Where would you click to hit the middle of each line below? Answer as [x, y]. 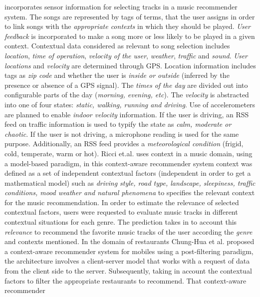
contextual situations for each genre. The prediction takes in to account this [121, 222]
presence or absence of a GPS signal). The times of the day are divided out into [126, 85]
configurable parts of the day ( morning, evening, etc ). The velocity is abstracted [127, 95]
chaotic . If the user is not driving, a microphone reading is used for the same [122, 134]
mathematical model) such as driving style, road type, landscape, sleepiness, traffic [130, 182]
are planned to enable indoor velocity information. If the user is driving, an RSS [127, 114]
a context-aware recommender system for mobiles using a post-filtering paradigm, [129, 251]
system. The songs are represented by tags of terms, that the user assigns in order [130, 16]
